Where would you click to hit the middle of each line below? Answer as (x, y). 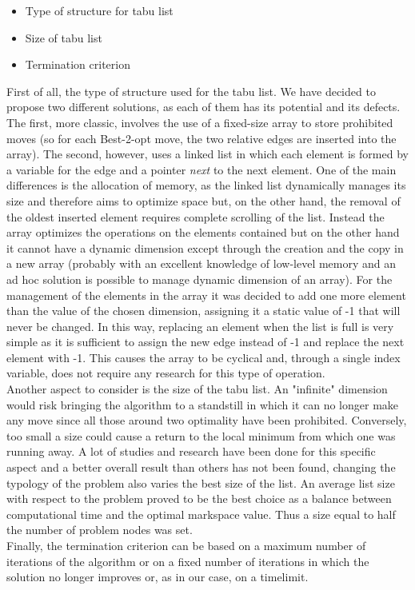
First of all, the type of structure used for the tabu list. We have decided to (191, 91)
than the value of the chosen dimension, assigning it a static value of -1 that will (204, 311)
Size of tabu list (64, 37)
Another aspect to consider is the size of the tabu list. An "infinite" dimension (197, 389)
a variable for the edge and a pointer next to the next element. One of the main (202, 169)
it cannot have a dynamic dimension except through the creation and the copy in (205, 247)
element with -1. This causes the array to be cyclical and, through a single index (204, 357)
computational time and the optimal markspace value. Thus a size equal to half (201, 514)
